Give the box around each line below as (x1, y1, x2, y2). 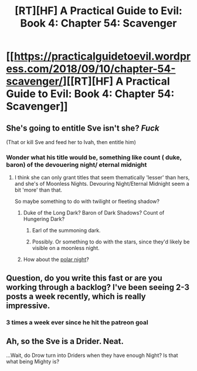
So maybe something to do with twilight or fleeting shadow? (14, 198, 160, 205)
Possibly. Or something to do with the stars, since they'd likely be (32, 238, 190, 245)
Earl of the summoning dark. (32, 227, 101, 234)
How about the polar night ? (23, 256, 89, 263)
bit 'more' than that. (14, 186, 63, 193)
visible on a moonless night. (32, 245, 100, 252)
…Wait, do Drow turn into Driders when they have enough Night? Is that (6, 352, 178, 359)
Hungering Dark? (23, 216, 65, 223)
